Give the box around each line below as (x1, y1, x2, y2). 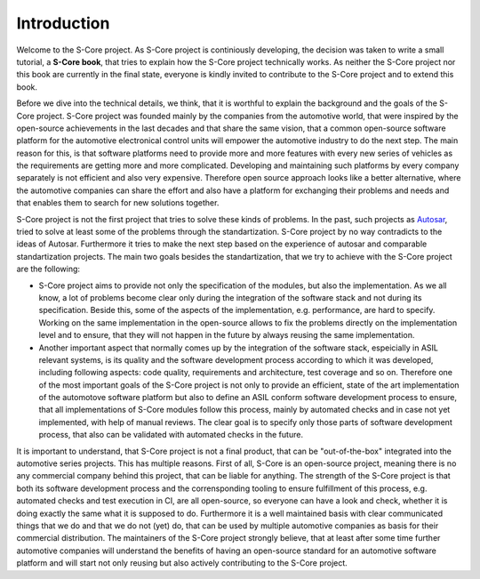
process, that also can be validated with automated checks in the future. (38, 430, 304, 440)
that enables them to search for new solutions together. (16, 197, 220, 208)
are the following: (16, 263, 80, 275)
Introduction (16, 13, 110, 33)
